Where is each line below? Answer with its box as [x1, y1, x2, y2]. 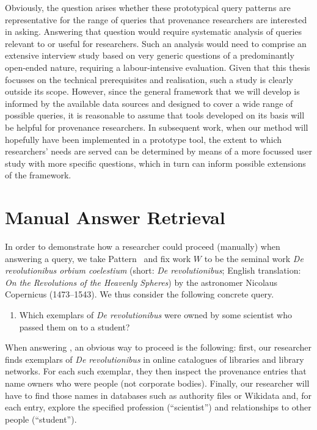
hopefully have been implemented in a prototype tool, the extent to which [5, 133, 282, 145]
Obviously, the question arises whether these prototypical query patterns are [5, 1, 291, 13]
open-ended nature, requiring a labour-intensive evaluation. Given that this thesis [5, 60, 310, 73]
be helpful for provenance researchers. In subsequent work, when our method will [5, 120, 308, 133]
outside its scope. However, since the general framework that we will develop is [5, 85, 300, 98]
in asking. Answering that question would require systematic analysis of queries [5, 25, 302, 38]
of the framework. [5, 169, 71, 181]
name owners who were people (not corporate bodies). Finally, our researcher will [5, 376, 310, 389]
